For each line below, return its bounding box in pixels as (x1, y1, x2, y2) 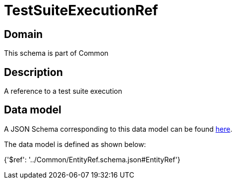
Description (4, 66, 63, 78)
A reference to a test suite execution (4, 87, 122, 96)
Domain (4, 28, 43, 40)
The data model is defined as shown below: (4, 140, 146, 148)
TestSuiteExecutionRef (4, 2, 158, 19)
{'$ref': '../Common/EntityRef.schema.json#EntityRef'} (4, 155, 180, 164)
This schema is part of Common (4, 49, 109, 58)
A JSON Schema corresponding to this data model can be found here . (4, 124, 233, 133)
